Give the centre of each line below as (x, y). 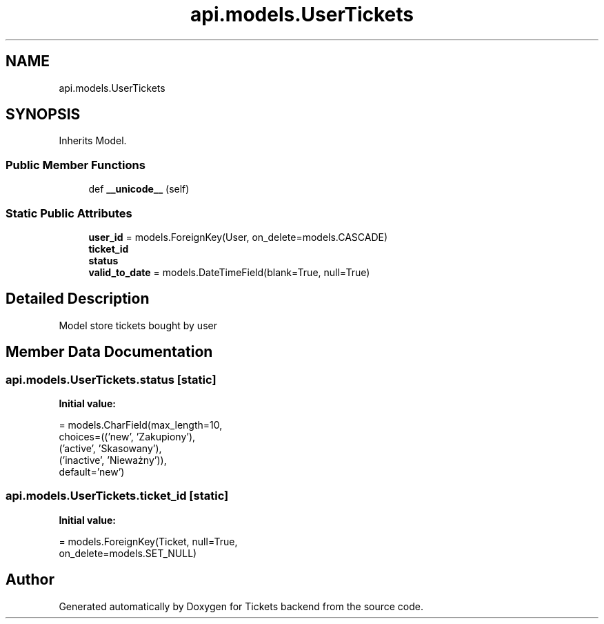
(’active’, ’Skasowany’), (110, 448)
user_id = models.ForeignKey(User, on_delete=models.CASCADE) (238, 237)
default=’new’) (92, 472)
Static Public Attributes (69, 213)
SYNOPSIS (43, 115)
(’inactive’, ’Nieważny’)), (113, 460)
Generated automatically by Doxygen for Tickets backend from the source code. (241, 606)
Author (30, 580)
